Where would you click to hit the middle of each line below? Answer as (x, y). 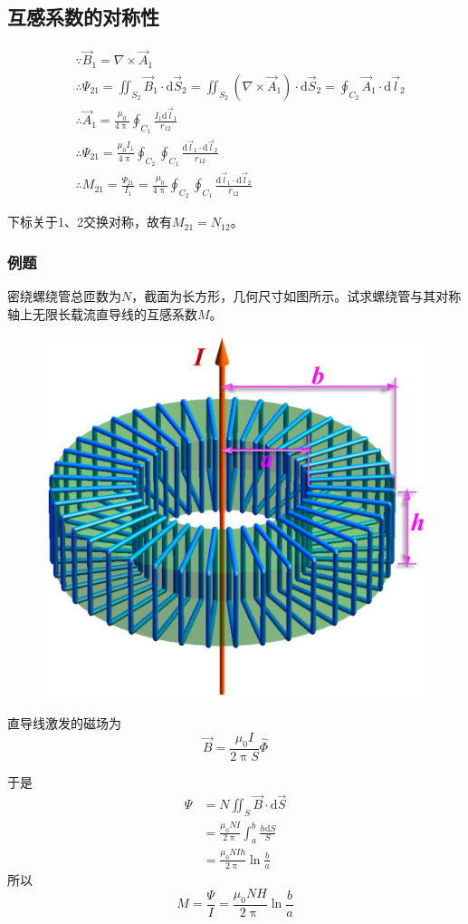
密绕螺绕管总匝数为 (64, 296)
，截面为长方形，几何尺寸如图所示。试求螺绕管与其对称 (296, 296)
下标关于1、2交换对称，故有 (90, 222)
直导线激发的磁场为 (64, 723)
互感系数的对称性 (83, 17)
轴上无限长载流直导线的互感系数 (102, 313)
